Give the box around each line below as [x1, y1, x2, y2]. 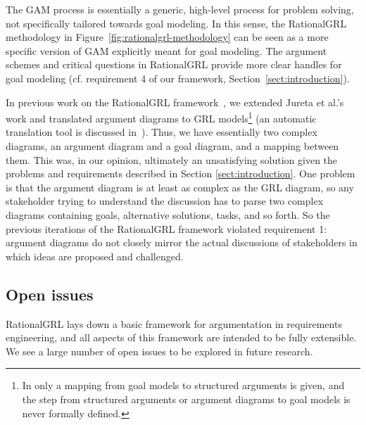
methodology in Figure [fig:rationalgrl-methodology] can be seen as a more [6, 30, 329, 44]
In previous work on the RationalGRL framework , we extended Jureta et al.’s [6, 94, 344, 109]
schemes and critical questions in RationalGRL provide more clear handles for [6, 57, 342, 72]
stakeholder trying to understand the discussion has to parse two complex [6, 194, 324, 208]
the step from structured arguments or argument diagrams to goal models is [22, 391, 351, 406]
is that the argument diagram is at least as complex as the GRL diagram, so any [6, 179, 354, 194]
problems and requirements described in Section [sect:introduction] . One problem [6, 166, 355, 181]
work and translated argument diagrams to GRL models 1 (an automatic [6, 109, 317, 125]
